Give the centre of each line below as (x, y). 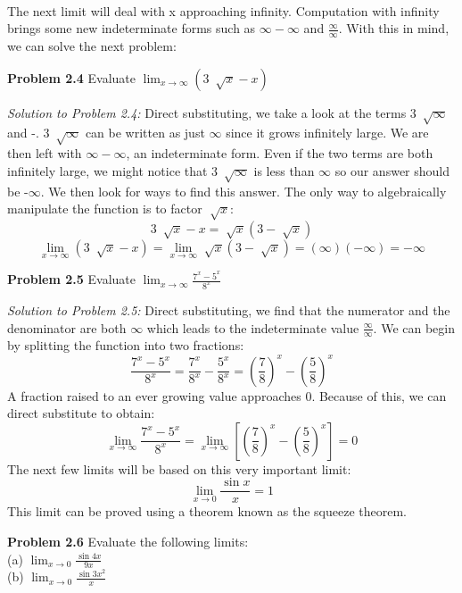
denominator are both (67, 327)
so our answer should (392, 170)
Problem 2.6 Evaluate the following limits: (128, 541)
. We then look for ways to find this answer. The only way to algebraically (243, 191)
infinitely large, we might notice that (107, 170)
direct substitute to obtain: (81, 413)
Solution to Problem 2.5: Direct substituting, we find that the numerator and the (229, 310)
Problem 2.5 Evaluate (71, 279)
